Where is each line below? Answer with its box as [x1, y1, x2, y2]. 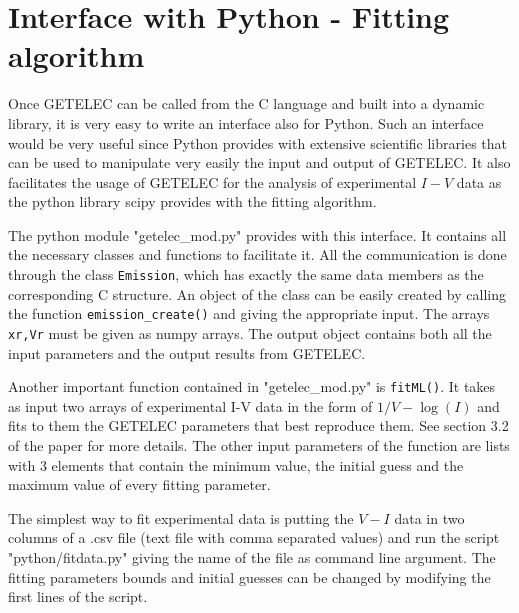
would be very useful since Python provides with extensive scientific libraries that [8, 132, 507, 153]
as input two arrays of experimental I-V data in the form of [8, 395, 373, 416]
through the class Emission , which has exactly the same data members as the [8, 264, 484, 285]
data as [456, 171, 502, 192]
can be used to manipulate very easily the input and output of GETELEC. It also [8, 152, 511, 173]
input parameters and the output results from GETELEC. [8, 342, 366, 363]
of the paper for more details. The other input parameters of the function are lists [8, 435, 510, 456]
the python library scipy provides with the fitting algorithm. [8, 191, 377, 212]
